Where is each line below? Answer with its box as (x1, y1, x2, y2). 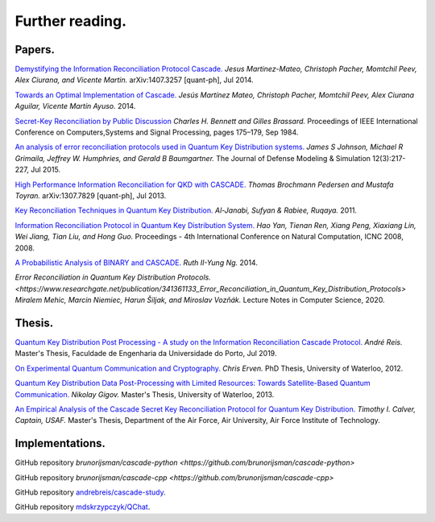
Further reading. (14, 12, 126, 30)
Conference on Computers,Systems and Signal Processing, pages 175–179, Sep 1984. (14, 127, 299, 137)
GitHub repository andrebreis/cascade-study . (14, 487, 166, 497)
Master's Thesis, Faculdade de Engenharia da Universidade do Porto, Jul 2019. (14, 349, 277, 358)
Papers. (14, 43, 56, 56)
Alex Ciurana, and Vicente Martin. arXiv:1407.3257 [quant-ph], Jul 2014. (14, 75, 254, 85)
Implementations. (14, 437, 106, 450)
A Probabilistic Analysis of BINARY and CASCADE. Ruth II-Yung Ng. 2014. (14, 258, 258, 267)
